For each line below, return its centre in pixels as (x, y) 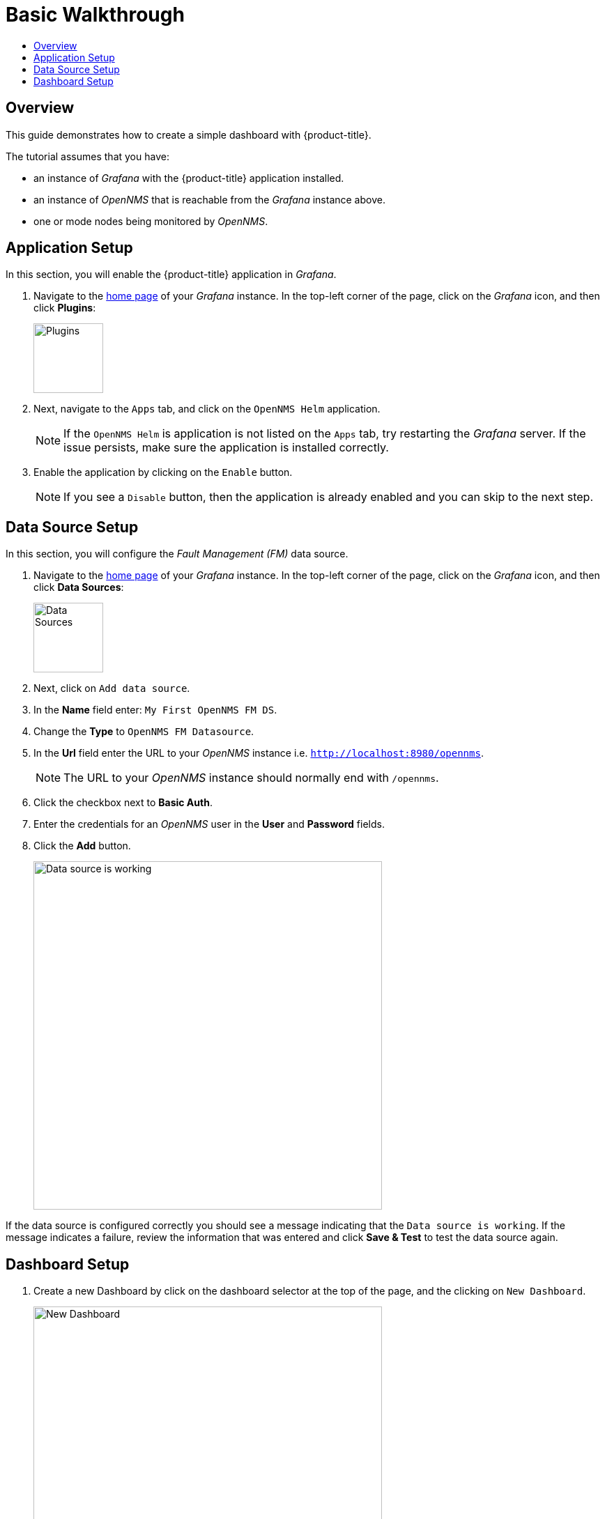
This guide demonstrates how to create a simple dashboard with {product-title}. (189, 134)
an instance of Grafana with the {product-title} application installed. (189, 178)
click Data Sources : (79, 587)
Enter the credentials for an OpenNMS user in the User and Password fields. (209, 824)
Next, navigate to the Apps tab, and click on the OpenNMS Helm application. (207, 409)
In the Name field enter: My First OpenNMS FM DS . (155, 710)
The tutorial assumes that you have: (87, 156)
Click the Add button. (82, 846)
